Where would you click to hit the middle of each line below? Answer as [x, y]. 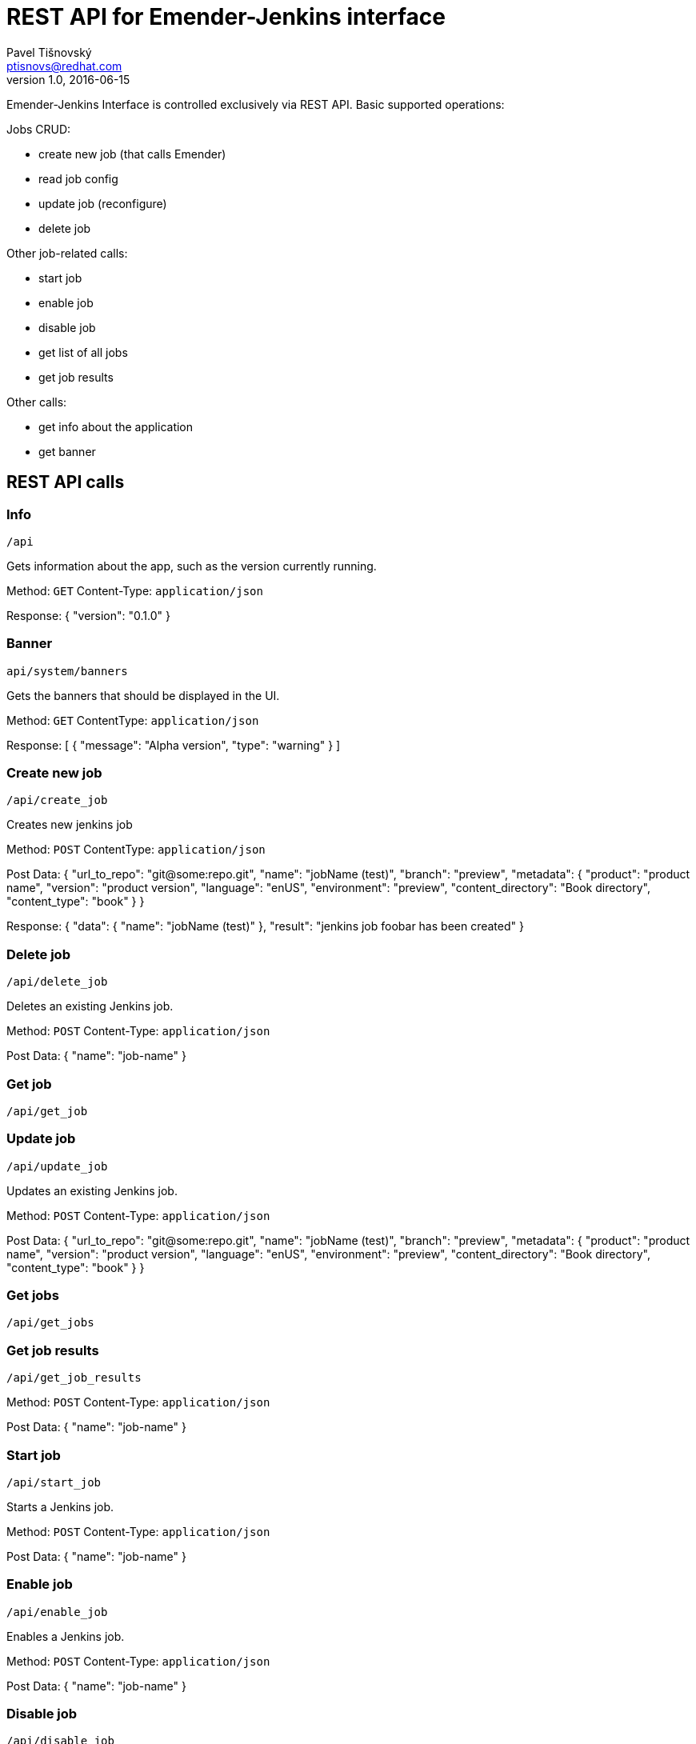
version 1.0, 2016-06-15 [68, 79]
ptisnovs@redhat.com [64, 66]
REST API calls [66, 482]
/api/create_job [57, 800]
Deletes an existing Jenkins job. [90, 1006]
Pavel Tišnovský [49, 52]
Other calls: [37, 402]
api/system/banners [67, 671]
